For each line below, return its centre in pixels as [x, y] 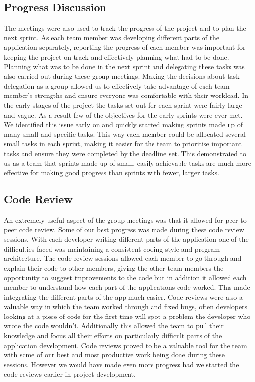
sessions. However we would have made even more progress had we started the [122, 364]
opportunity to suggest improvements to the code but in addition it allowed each [125, 277]
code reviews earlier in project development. [70, 374]
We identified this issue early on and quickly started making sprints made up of [124, 124]
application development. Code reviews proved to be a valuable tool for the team [126, 345]
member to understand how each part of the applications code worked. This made [127, 287]
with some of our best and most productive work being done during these [115, 355]
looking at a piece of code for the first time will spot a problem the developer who [127, 316]
